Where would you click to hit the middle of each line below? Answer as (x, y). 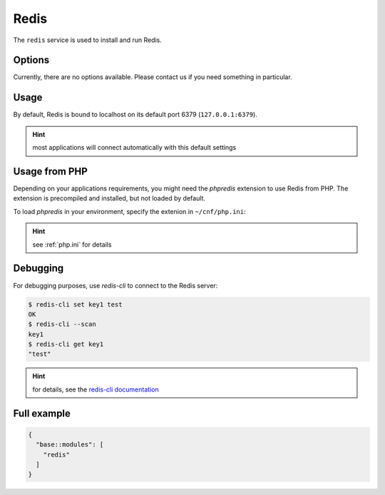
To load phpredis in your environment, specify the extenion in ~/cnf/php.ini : (129, 211)
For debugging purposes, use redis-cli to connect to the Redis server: (115, 285)
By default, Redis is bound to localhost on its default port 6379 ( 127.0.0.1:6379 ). (135, 115)
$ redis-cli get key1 (66, 345)
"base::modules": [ (70, 445)
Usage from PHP (51, 171)
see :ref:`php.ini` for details (72, 244)
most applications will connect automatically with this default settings (134, 148)
